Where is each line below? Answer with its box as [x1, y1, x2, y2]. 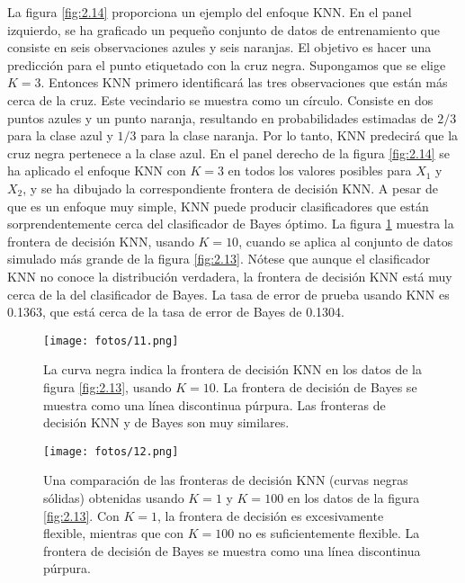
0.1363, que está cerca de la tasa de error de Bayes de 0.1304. [7, 302, 345, 321]
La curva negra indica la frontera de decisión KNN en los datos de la [43, 360, 422, 379]
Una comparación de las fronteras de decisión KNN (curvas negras [43, 471, 408, 489]
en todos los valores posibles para [228, 161, 412, 180]
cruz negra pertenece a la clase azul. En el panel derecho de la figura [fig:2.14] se [7, 143, 451, 162]
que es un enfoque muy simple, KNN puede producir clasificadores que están [7, 196, 429, 215]
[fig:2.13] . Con [43, 506, 120, 525]
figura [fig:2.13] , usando [43, 377, 172, 396]
